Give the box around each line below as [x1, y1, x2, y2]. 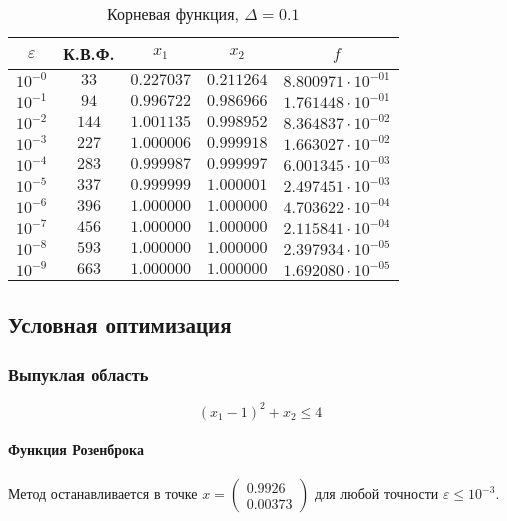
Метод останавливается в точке [8, 483, 198, 504]
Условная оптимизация [8, 309, 232, 340]
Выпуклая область [8, 361, 149, 386]
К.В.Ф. [63, 42, 115, 65]
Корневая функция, [107, 2, 239, 25]
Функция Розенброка [8, 439, 144, 460]
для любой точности [315, 483, 439, 504]
